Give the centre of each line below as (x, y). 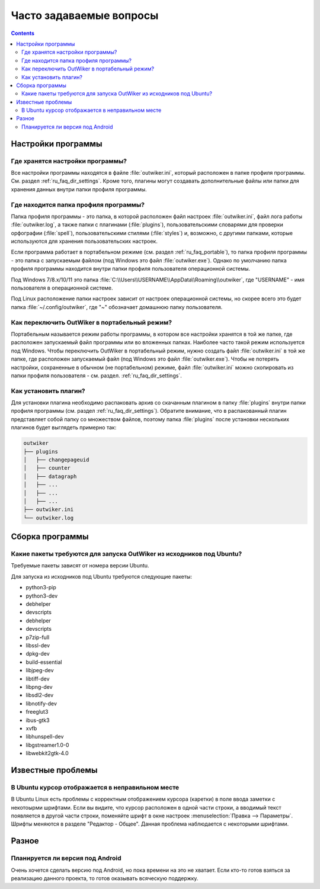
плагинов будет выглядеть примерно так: (64, 428)
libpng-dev (39, 686)
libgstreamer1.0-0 (47, 745)
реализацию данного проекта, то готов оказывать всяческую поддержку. (105, 878)
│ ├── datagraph (50, 476)
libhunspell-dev (45, 737)
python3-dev (42, 596)
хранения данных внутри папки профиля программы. (79, 189)
